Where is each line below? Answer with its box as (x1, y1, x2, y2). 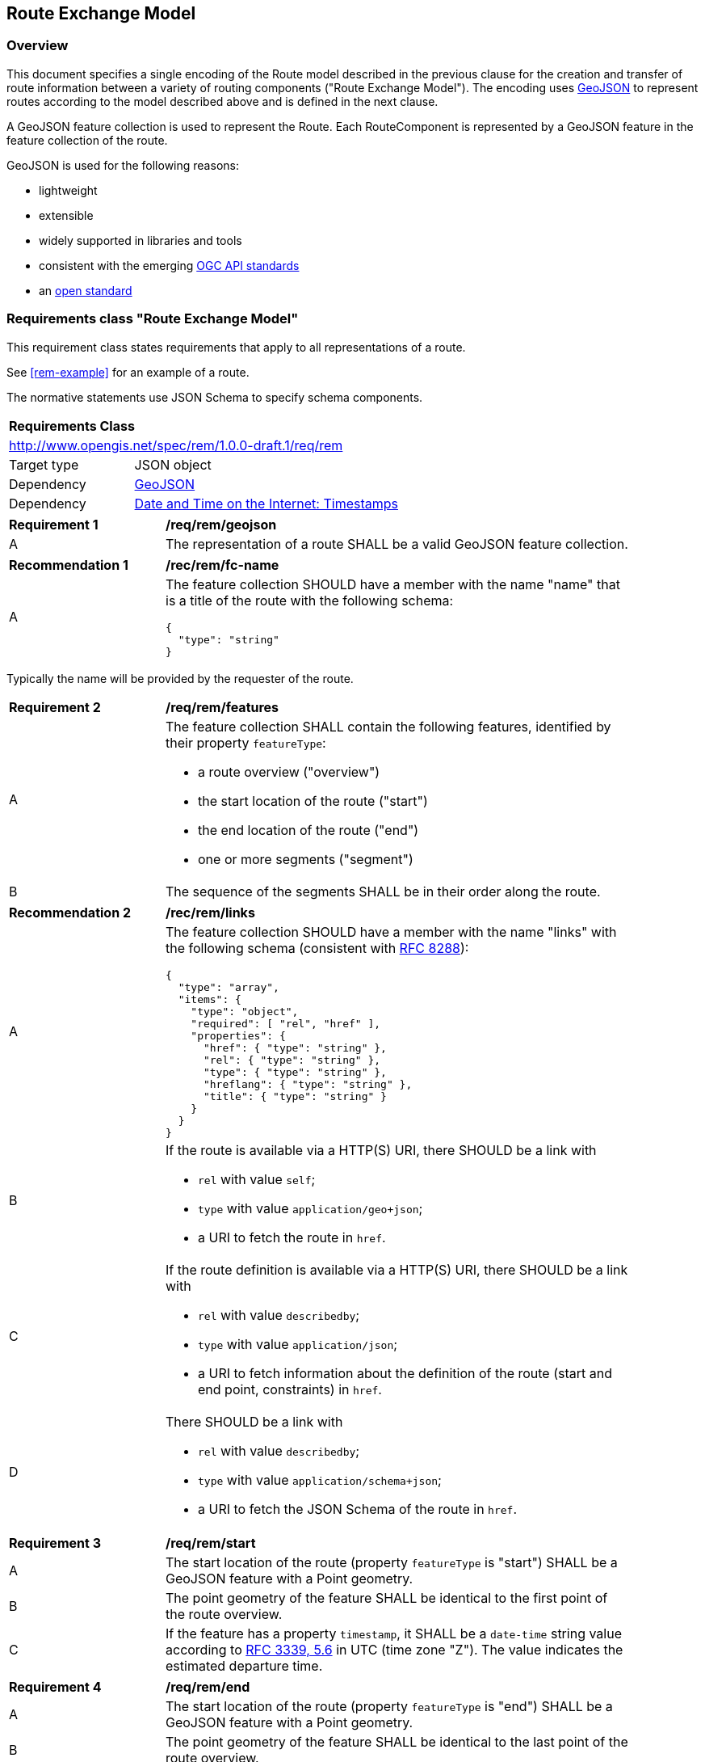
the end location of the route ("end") (198, 821, 419, 838)
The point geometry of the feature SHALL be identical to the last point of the (166, 1733, 628, 1750)
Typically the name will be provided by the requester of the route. (6, 671, 354, 685)
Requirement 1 (9, 516, 99, 533)
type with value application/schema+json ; (198, 1471, 442, 1488)
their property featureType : (166, 734, 326, 751)
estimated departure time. (166, 1657, 323, 1674)
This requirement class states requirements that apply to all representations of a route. (6, 339, 466, 354)
